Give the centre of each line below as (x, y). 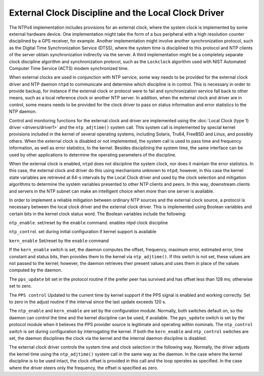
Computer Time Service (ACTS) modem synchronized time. (69, 68)
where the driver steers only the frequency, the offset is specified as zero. (84, 368)
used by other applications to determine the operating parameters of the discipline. (93, 155)
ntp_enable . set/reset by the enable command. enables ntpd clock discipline (88, 223)
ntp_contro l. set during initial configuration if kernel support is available (83, 232)
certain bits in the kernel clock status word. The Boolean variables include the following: (98, 214)
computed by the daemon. (36, 270)
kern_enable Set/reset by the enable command (59, 241)
